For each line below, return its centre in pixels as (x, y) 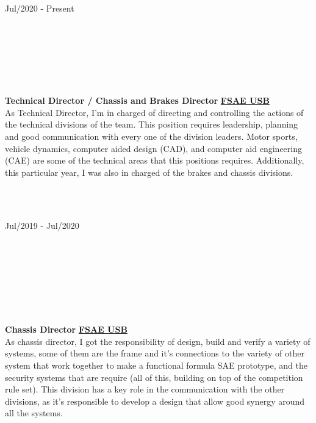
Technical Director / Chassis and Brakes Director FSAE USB (137, 100)
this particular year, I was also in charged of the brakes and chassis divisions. (149, 172)
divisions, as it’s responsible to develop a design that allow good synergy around (155, 401)
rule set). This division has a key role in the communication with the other (145, 389)
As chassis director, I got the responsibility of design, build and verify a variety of (158, 341)
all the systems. (34, 413)
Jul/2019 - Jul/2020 (42, 225)
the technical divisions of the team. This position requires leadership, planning (152, 124)
